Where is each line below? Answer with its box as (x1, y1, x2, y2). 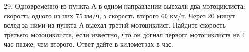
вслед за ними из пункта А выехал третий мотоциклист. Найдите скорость (4, 20, 226, 30)
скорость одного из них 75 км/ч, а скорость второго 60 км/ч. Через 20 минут (4, 10, 235, 20)
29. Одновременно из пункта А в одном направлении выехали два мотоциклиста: (4, 1, 245, 11)
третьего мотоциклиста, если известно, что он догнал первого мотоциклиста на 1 (4, 29, 246, 39)
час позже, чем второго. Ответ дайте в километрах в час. (4, 39, 173, 49)
